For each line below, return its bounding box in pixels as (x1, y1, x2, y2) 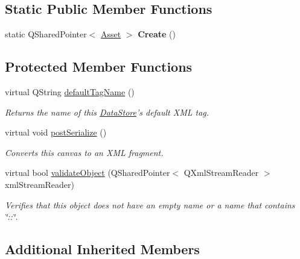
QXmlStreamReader (184, 166, 259, 179)
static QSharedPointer (5, 28, 87, 40)
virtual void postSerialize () (5, 126, 107, 139)
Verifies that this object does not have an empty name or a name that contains (5, 198, 295, 211)
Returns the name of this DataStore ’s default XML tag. (5, 105, 209, 118)
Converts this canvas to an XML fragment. (5, 146, 164, 158)
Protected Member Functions (5, 57, 193, 76)
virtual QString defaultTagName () (5, 86, 135, 98)
